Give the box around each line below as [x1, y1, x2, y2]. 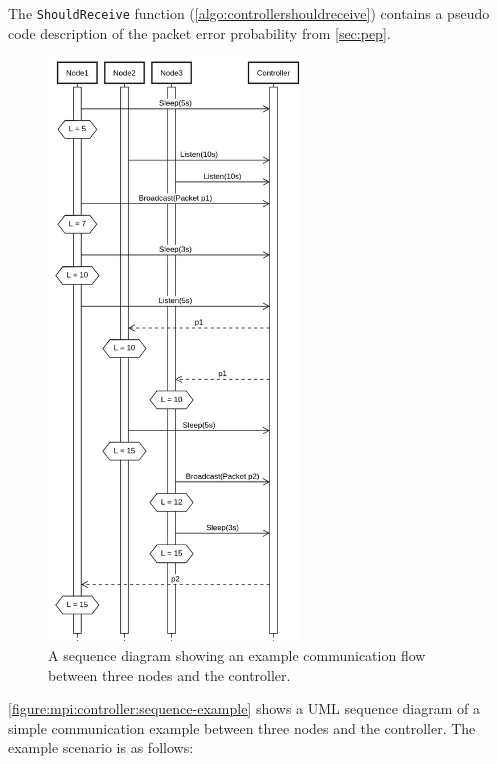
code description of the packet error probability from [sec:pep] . [8, 22, 391, 43]
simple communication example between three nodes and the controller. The [8, 717, 476, 738]
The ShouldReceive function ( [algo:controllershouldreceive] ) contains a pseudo [8, 3, 490, 23]
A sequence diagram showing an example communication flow [48, 644, 426, 665]
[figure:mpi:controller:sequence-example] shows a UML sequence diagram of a [8, 698, 480, 719]
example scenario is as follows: [8, 737, 194, 758]
